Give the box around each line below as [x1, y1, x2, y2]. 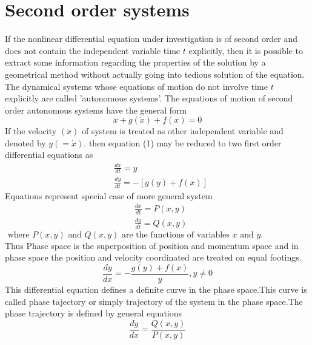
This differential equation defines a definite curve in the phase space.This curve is [5, 283, 307, 295]
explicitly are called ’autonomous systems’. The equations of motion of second [5, 92, 293, 104]
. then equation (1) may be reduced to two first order [84, 136, 282, 149]
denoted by [5, 136, 46, 149]
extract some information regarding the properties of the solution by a [5, 56, 266, 69]
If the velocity [5, 125, 57, 137]
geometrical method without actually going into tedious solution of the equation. [5, 67, 305, 80]
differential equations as [5, 148, 93, 161]
